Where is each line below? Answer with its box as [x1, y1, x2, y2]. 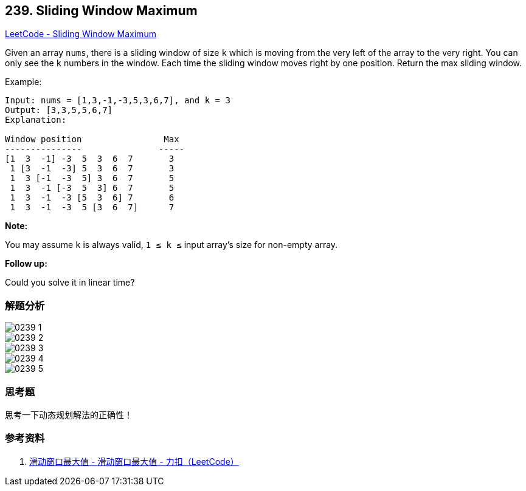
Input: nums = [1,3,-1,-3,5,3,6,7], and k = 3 [5, 95, 230, 106]
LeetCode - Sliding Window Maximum [5, 29, 156, 39]
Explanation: [5, 115, 67, 125]
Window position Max [5, 134, 179, 145]
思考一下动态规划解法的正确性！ [5, 409, 133, 420]
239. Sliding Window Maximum [5, 3, 198, 18]
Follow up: [5, 258, 47, 269]
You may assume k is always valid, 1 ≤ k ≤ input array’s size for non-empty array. [5, 239, 338, 250]
